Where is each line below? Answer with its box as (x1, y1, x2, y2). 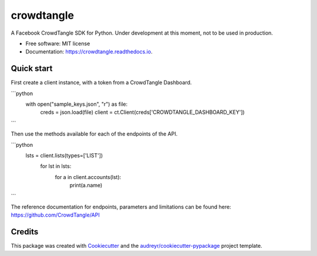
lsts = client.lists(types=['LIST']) (25, 151, 103, 159)
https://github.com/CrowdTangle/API (11, 211, 100, 218)
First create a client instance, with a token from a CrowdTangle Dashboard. (11, 79, 192, 86)
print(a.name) (69, 182, 103, 189)
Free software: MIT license (25, 40, 90, 47)
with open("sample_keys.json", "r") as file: (25, 100, 128, 108)
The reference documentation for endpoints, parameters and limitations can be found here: (11, 203, 231, 210)
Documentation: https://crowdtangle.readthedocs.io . (25, 48, 153, 55)
